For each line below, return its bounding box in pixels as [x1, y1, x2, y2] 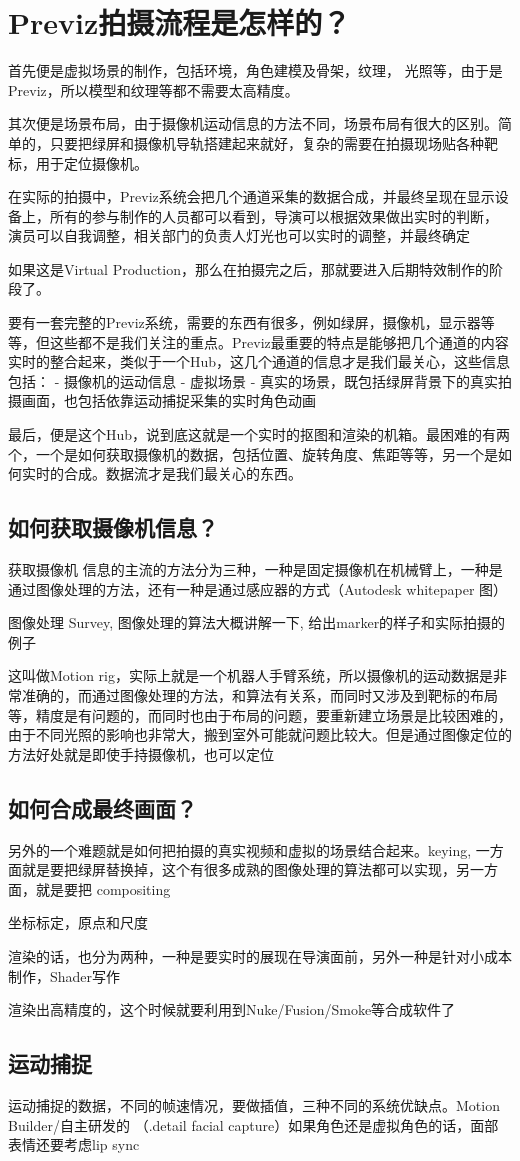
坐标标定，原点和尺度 [8, 912, 148, 933]
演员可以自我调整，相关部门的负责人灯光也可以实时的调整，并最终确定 [8, 225, 470, 246]
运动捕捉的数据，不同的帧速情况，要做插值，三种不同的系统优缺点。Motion [8, 1094, 500, 1115]
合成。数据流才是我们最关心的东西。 [63, 463, 302, 484]
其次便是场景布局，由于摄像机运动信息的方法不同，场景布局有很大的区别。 [8, 113, 498, 134]
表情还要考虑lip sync [8, 1134, 140, 1155]
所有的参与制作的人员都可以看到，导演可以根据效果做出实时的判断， [49, 205, 498, 226]
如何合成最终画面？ [8, 792, 197, 823]
